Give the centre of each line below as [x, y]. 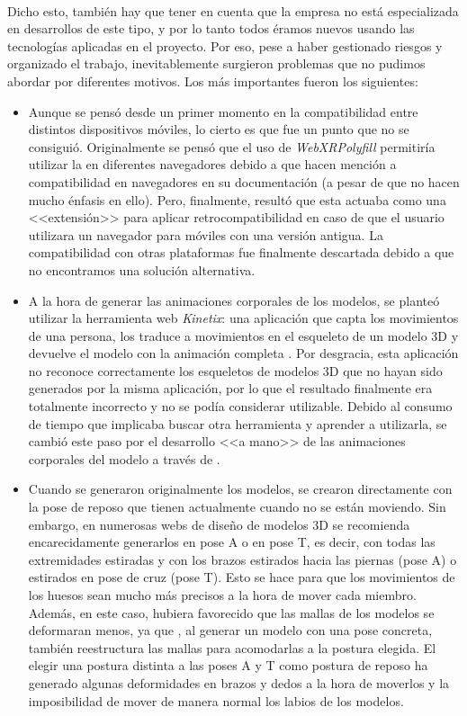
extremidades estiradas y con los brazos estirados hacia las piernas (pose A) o [242, 559]
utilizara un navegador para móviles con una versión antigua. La [206, 234]
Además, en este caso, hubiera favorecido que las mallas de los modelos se [231, 612]
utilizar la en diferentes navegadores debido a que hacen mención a [212, 164]
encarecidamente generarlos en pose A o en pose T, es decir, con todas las [232, 542]
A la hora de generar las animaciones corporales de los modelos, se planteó [234, 300]
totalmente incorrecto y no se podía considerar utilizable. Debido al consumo [240, 406]
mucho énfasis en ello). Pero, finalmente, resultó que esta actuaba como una [237, 199]
